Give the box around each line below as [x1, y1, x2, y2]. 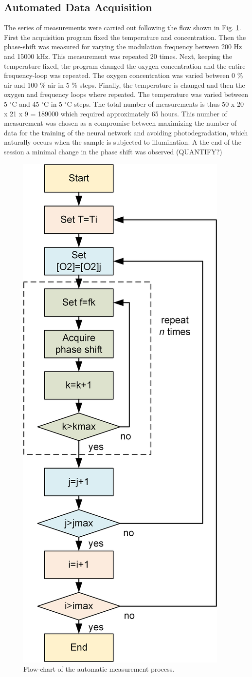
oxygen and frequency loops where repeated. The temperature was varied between [4, 89, 249, 99]
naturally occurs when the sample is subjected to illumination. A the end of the [4, 137, 242, 147]
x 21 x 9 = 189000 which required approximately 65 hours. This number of [4, 108, 227, 118]
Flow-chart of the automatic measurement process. [23, 664, 175, 674]
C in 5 [44, 98, 63, 109]
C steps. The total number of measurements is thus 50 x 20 [67, 98, 244, 109]
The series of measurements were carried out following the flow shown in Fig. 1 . [4, 22, 241, 33]
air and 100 [4, 79, 38, 90]
